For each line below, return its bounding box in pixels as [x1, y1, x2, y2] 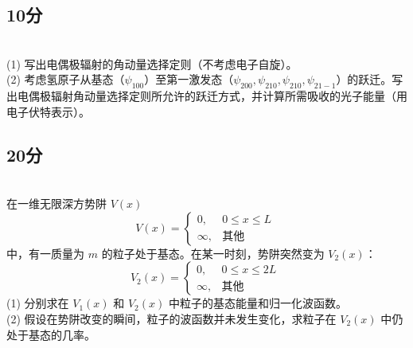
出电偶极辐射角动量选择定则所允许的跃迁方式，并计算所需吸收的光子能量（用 [6, 88, 407, 104]
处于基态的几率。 [6, 326, 95, 342]
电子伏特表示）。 [6, 103, 90, 119]
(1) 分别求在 [6, 295, 69, 311]
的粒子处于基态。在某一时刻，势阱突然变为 [101, 244, 325, 261]
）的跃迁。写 [336, 71, 403, 88]
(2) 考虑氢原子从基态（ [6, 71, 125, 88]
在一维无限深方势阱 [6, 195, 107, 212]
